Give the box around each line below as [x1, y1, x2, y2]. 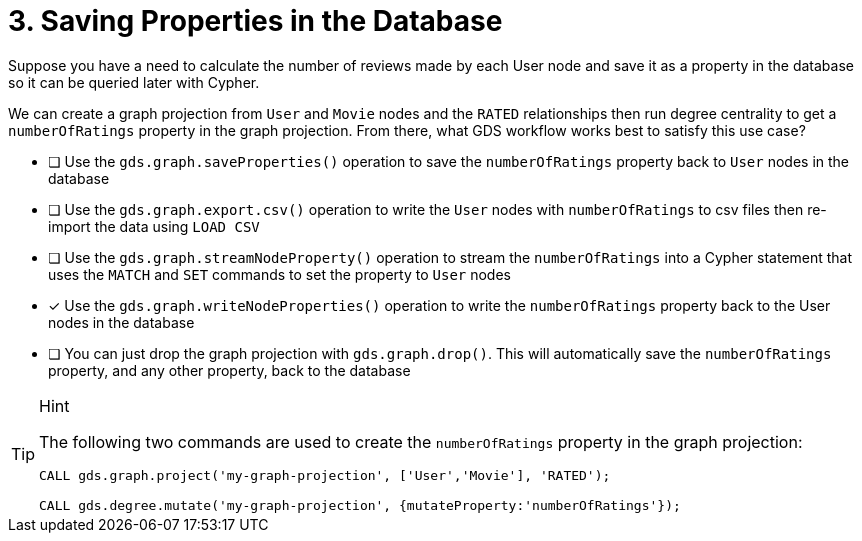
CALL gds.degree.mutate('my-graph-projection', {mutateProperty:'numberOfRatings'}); [39, 497, 681, 513]
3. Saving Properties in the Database [8, 4, 503, 38]
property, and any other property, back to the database [48, 361, 411, 379]
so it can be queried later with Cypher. [8, 73, 260, 91]
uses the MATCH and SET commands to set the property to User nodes [48, 265, 511, 283]
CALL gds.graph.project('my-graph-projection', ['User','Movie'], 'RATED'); [39, 467, 611, 483]
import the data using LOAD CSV [48, 217, 260, 235]
